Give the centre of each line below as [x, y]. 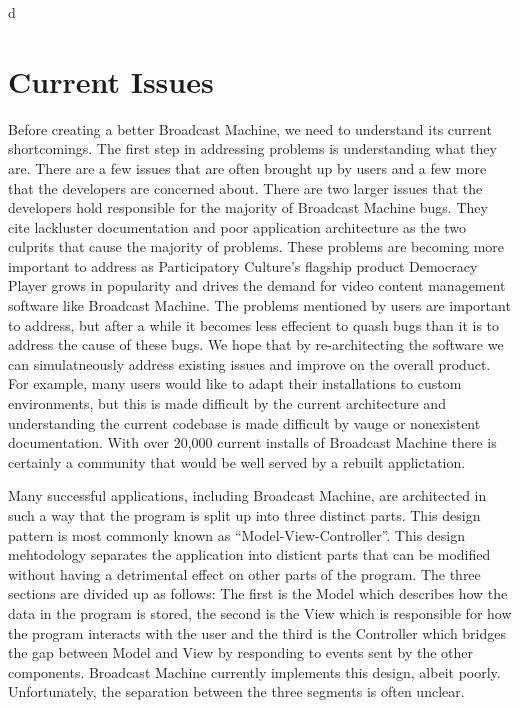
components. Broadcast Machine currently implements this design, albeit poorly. [254, 671]
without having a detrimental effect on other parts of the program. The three [244, 573]
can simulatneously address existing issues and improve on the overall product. [249, 363]
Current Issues [111, 80]
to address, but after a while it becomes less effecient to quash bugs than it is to [254, 324]
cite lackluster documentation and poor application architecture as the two [237, 226]
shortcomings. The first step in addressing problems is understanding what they [252, 148]
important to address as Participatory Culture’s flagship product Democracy [243, 265]
